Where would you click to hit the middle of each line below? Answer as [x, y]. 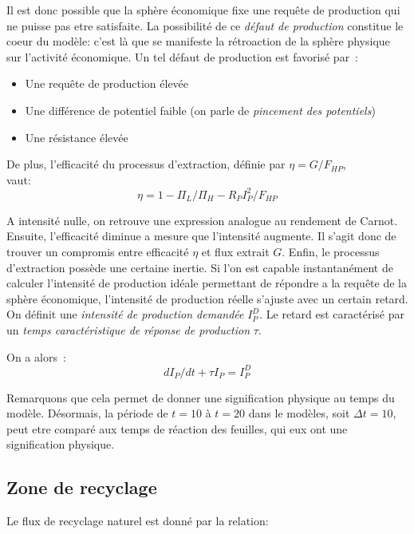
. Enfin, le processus [331, 252]
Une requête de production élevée [107, 83]
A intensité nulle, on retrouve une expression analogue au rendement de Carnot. [202, 220]
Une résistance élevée [77, 137]
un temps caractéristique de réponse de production [128, 330]
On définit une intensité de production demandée [125, 314]
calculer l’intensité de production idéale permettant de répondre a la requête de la [207, 283]
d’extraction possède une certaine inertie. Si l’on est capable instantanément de [200, 267]
